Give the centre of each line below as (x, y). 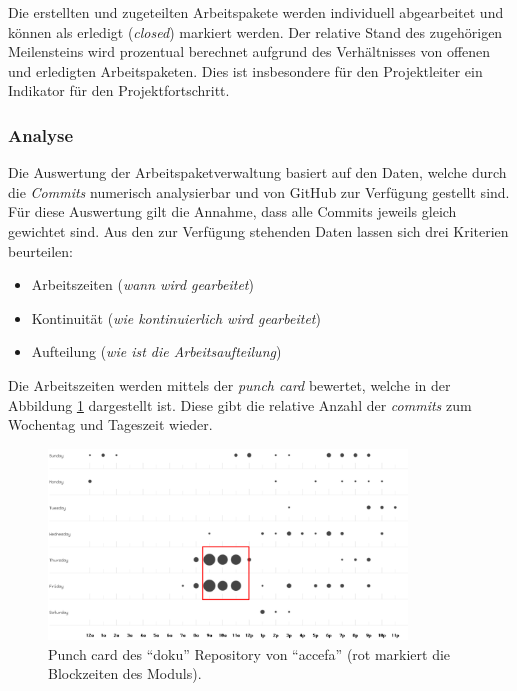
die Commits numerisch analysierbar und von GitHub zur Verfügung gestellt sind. (259, 191)
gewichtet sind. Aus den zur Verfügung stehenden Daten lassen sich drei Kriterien (258, 230)
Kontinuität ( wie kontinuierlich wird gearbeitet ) (176, 317)
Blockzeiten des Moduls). (125, 673)
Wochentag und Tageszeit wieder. (110, 424)
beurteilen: (41, 250)
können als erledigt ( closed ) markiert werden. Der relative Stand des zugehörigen (255, 31)
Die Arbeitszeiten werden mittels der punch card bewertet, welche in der (229, 384)
